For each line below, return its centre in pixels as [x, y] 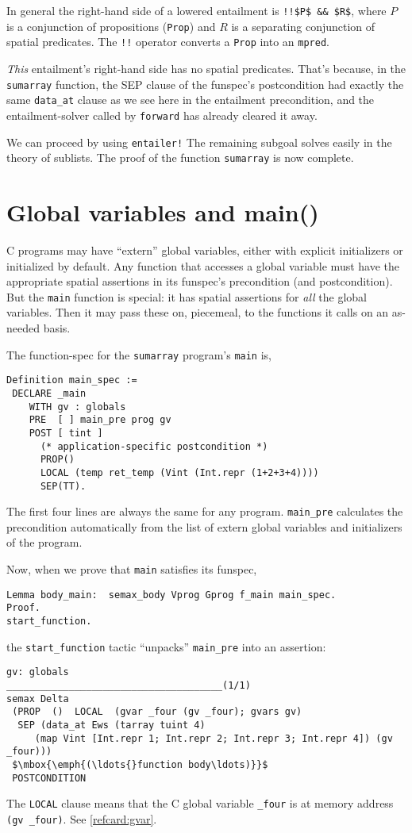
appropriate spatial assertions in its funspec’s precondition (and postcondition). [200, 281]
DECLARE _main [49, 393]
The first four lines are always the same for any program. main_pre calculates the [205, 511]
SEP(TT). [63, 486]
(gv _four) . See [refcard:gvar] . [82, 818]
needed [23, 328]
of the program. [44, 542]
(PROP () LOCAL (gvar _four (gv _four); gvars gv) [157, 712]
